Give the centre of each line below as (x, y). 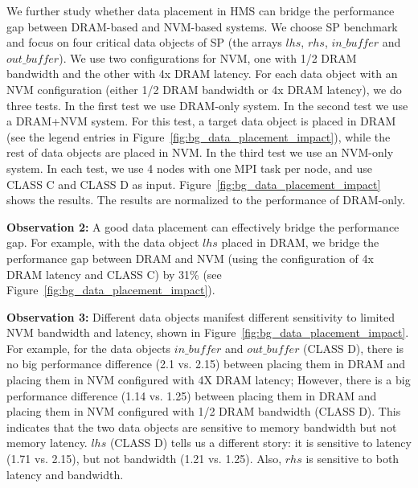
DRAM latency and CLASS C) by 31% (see (114, 274)
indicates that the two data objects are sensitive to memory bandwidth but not (202, 426)
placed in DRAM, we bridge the (300, 242)
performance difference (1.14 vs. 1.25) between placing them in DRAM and (192, 395)
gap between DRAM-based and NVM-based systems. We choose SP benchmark (202, 26)
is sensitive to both (352, 459)
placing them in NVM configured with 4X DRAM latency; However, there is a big (209, 380)
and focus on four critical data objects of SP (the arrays (144, 42)
